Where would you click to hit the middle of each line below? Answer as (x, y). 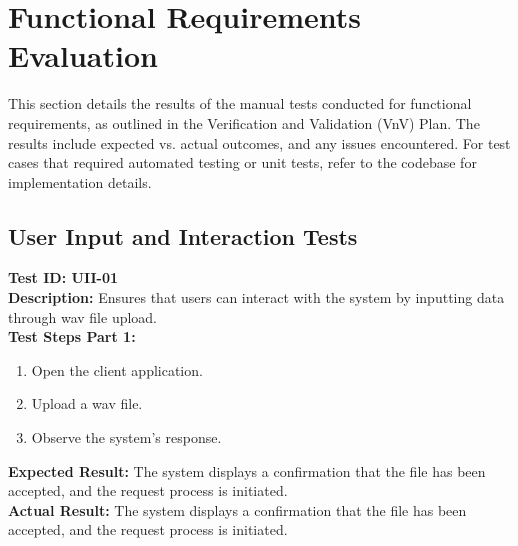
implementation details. (80, 181)
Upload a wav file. (87, 403)
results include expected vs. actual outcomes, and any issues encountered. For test (259, 142)
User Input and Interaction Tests (183, 235)
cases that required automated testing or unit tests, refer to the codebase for (242, 162)
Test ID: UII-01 (63, 277)
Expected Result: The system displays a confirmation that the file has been (247, 470)
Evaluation (83, 55)
